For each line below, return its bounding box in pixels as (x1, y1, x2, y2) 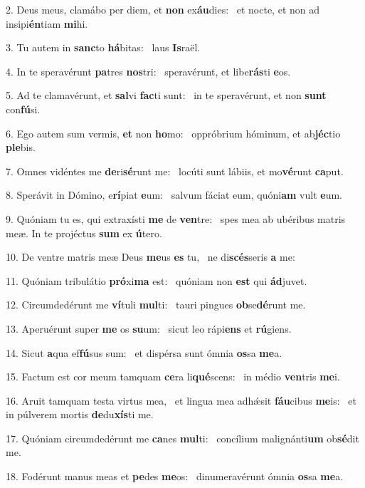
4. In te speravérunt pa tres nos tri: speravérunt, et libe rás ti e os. (6, 63, 291, 78)
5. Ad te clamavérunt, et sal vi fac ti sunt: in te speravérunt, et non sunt (6, 88, 327, 103)
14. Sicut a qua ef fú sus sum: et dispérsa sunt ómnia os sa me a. (6, 345, 282, 360)
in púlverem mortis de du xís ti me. (6, 407, 154, 422)
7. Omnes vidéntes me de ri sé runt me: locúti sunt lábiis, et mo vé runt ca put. (6, 163, 344, 178)
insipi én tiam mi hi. (6, 16, 88, 31)
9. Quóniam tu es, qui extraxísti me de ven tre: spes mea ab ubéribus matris (6, 211, 346, 226)
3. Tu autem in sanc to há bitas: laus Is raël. (6, 40, 201, 55)
